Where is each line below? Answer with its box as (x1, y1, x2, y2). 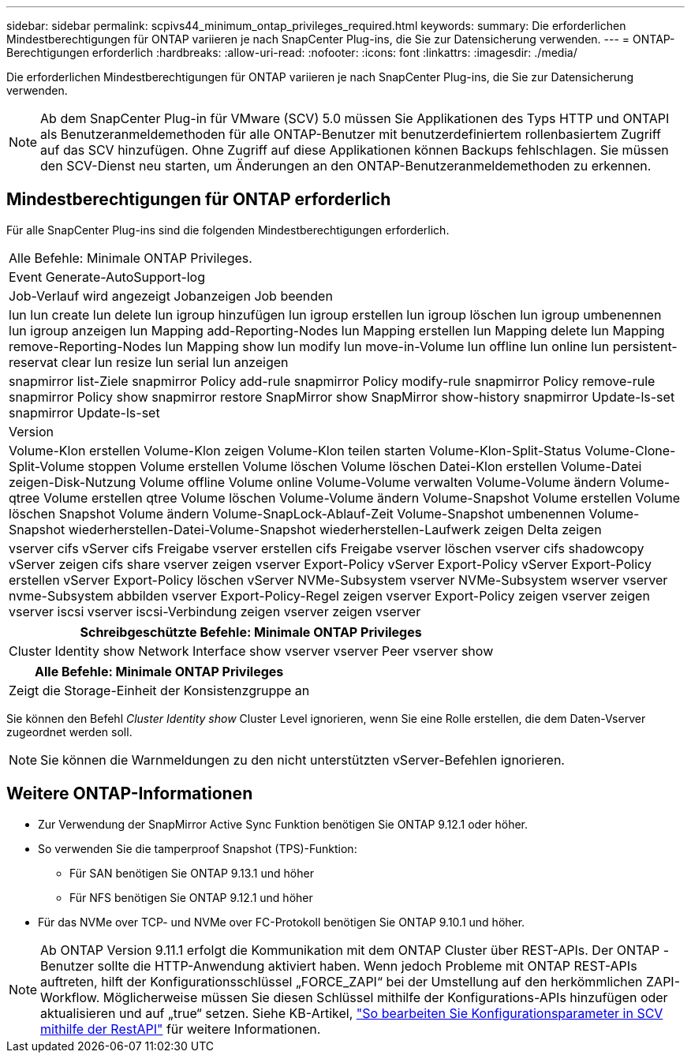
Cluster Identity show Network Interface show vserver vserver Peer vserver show (9, 642, 494, 659)
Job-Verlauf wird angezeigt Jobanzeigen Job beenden (9, 287, 333, 304)
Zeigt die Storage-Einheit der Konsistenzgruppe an (9, 682, 310, 698)
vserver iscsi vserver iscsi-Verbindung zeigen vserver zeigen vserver (9, 603, 421, 619)
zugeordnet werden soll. (6, 724, 133, 739)
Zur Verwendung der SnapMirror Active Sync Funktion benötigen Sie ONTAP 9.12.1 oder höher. (38, 817, 529, 831)
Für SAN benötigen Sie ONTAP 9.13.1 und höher (69, 866, 314, 880)
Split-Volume (9, 458, 84, 474)
